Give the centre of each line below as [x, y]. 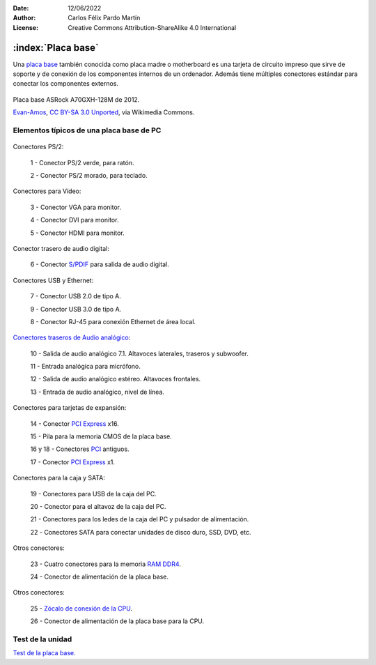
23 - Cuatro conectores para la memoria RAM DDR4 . [105, 564]
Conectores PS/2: [38, 147]
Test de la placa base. [44, 653]
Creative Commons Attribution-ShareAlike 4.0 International [152, 27]
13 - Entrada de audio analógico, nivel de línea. [97, 392]
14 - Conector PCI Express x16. [75, 423]
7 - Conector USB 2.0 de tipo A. [76, 296]
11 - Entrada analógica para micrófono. [85, 367]
